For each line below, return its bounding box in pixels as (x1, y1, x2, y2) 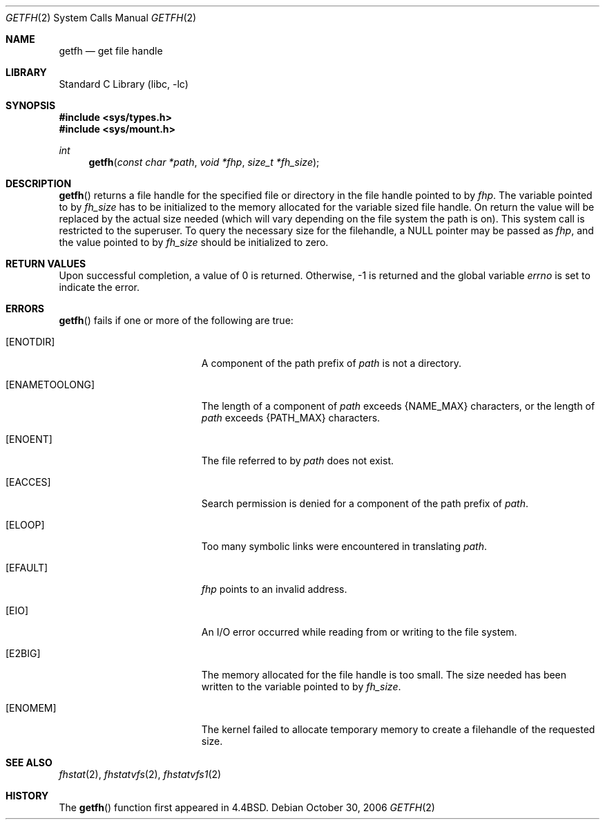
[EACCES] (6, 476, 51, 488)
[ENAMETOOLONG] (6, 379, 95, 390)
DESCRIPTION (6, 178, 72, 189)
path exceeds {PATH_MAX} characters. (201, 412, 381, 424)
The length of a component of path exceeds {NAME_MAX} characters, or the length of (201, 400, 595, 412)
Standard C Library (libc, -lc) (59, 78, 189, 90)
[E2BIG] (6, 647, 41, 659)
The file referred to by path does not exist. (201, 455, 394, 466)
